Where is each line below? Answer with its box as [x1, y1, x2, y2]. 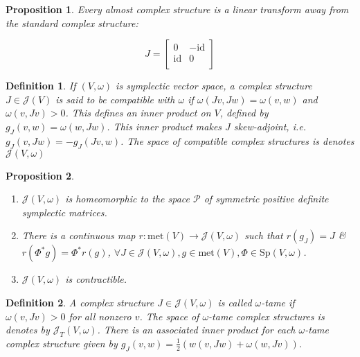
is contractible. [65, 272, 127, 286]
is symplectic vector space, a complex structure [116, 78, 312, 93]
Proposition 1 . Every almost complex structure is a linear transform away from [6, 2, 349, 16]
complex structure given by [6, 336, 118, 350]
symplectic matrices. [21, 204, 107, 219]
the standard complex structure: [6, 15, 138, 30]
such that [244, 228, 283, 243]
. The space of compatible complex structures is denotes [120, 133, 354, 148]
